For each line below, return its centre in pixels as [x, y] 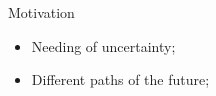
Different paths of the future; [120, 79]
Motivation [41, 12]
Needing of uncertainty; [103, 45]
